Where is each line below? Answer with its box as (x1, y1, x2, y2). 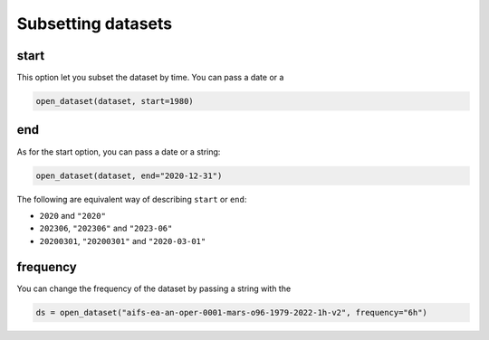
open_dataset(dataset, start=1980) (35, 96, 194, 107)
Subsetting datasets (16, 14, 172, 33)
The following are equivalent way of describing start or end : (16, 194, 247, 204)
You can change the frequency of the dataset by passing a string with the (16, 283, 292, 294)
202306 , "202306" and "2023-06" (39, 222, 173, 234)
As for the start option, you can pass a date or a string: (16, 146, 221, 157)
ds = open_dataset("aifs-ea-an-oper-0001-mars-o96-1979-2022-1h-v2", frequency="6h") (35, 307, 427, 317)
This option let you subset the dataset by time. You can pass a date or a (16, 72, 284, 83)
